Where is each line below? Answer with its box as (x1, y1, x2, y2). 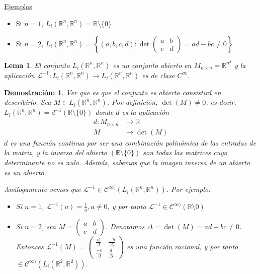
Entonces (16, 241, 44, 251)
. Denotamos (105, 221, 145, 231)
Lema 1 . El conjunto (4, 59, 70, 70)
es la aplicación (122, 107, 169, 117)
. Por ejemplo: (166, 184, 211, 194)
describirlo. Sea (4, 97, 51, 107)
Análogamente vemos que (4, 184, 81, 194)
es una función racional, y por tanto (127, 241, 238, 251)
